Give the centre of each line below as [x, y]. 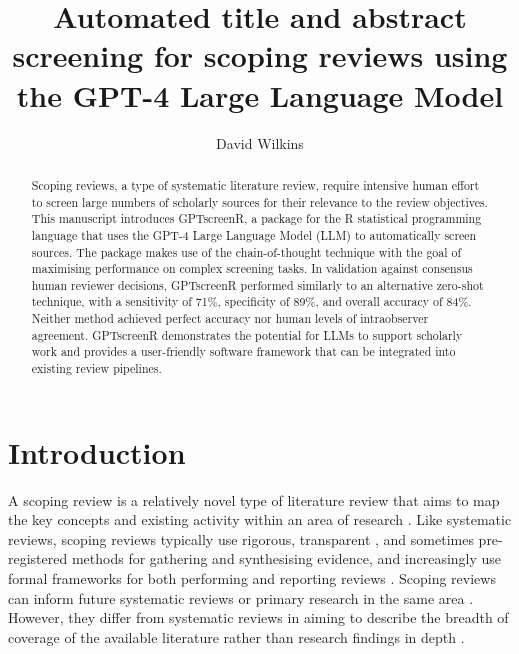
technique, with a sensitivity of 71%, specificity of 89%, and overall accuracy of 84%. [251, 301]
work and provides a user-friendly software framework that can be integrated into [243, 351]
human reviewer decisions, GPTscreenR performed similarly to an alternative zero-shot [257, 284]
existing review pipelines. [96, 368]
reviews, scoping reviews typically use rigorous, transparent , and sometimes [241, 538]
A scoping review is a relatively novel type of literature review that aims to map [254, 499]
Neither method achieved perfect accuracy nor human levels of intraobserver [230, 318]
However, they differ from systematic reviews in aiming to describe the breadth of [258, 617]
